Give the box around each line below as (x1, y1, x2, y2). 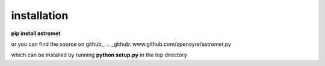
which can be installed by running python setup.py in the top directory (11, 51, 188, 59)
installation (11, 9, 69, 22)
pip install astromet (11, 30, 61, 37)
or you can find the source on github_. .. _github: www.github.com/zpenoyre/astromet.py (11, 40, 232, 48)
